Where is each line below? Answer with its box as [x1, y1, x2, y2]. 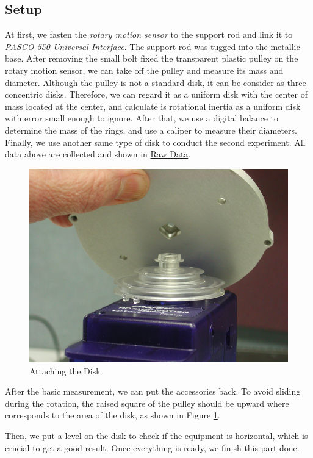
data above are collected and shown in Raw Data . [5, 148, 191, 160]
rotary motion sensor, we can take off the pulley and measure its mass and [5, 63, 284, 76]
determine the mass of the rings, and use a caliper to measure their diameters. [5, 123, 297, 136]
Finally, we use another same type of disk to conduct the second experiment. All [5, 135, 306, 148]
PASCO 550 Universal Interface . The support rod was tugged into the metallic [5, 40, 300, 52]
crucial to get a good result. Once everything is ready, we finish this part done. [5, 441, 300, 454]
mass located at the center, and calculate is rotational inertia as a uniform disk [5, 99, 301, 112]
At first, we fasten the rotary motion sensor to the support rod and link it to [5, 28, 293, 41]
